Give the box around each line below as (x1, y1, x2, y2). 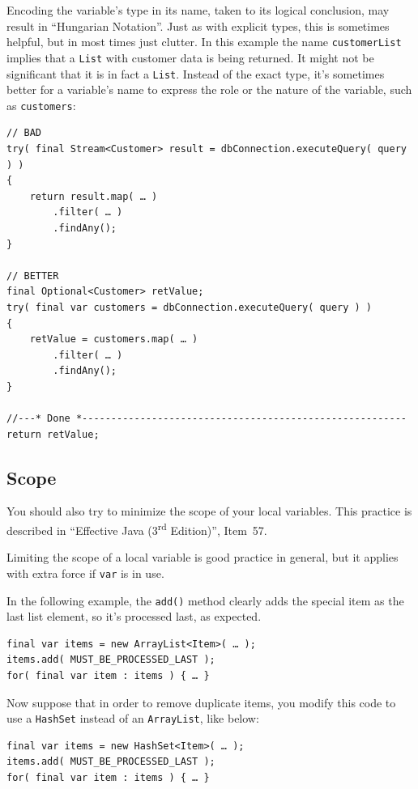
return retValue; (6, 428, 100, 440)
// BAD (6, 127, 41, 139)
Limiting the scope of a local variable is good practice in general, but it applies (6, 549, 399, 566)
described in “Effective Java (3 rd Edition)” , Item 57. (6, 520, 267, 538)
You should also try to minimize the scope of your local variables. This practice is (6, 503, 412, 520)
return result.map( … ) (29, 190, 158, 202)
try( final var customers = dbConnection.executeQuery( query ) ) (6, 301, 373, 313)
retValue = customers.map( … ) (29, 333, 198, 346)
